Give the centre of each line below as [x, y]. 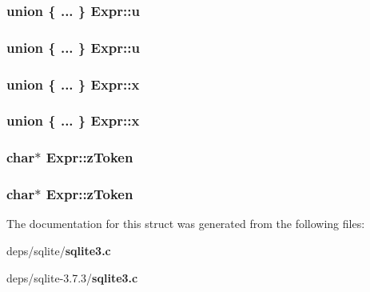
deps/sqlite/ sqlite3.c [59, 251]
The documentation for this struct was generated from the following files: [186, 224]
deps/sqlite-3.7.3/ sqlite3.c [72, 277]
